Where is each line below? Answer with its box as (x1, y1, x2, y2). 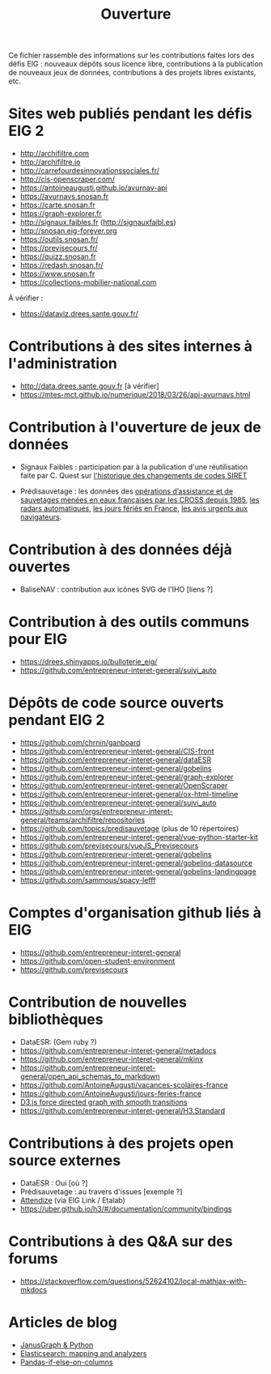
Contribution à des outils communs (8, 613, 250, 631)
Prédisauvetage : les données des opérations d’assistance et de (19, 486, 233, 496)
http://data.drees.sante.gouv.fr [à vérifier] (19, 381, 159, 391)
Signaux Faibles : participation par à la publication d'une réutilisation (19, 462, 248, 472)
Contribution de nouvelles (8, 993, 188, 1011)
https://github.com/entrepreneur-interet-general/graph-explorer (19, 772, 234, 782)
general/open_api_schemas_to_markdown (19, 1071, 160, 1081)
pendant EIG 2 (8, 711, 105, 729)
